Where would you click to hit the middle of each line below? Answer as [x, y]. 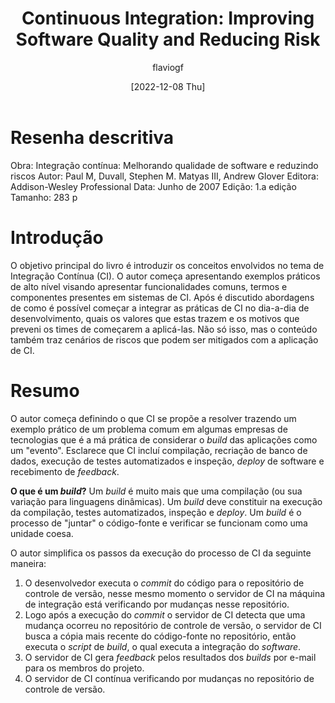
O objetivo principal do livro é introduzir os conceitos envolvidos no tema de [167, 265]
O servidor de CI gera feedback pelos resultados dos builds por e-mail [170, 657]
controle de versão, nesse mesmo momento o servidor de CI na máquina [175, 593]
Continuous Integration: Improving [168, 18]
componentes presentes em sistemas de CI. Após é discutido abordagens [162, 297]
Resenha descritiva [92, 137]
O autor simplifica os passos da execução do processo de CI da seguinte [161, 553]
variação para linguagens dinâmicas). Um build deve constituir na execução [166, 501]
